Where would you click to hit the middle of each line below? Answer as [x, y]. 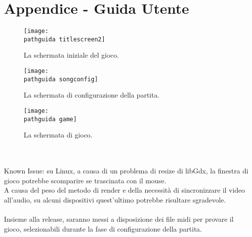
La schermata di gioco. [58, 135]
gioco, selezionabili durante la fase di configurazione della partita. [103, 228]
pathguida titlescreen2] [64, 39]
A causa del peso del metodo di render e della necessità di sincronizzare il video [125, 190]
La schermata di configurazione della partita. [92, 95]
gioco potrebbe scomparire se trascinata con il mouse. [85, 180]
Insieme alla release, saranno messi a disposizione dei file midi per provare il [119, 219]
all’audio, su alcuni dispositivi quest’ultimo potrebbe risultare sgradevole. [115, 199]
